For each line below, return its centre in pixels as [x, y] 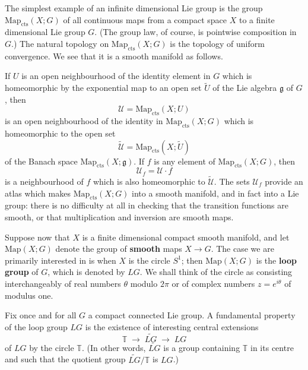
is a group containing [202, 347]
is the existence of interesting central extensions [172, 326]
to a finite [257, 19]
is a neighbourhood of [44, 181]
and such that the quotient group [65, 359]
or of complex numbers [213, 283]
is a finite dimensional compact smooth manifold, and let [186, 237]
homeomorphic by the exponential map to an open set [103, 88]
